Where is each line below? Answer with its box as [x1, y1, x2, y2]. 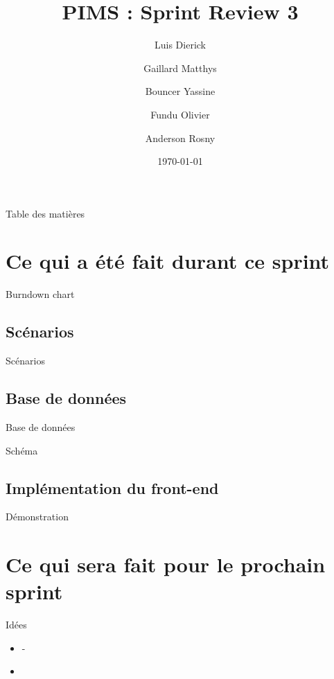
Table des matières [6, 206, 85, 220]
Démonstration [6, 509, 69, 524]
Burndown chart [6, 287, 75, 301]
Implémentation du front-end [6, 477, 219, 498]
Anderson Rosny [145, 130, 216, 145]
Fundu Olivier [150, 107, 210, 121]
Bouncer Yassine [145, 84, 216, 98]
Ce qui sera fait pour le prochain [6, 550, 326, 579]
